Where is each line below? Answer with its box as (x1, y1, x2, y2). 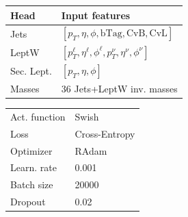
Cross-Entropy (75, 126, 135, 140)
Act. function (10, 109, 66, 123)
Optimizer (10, 143, 53, 157)
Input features (61, 8, 131, 22)
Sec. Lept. (10, 64, 52, 78)
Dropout (10, 194, 46, 209)
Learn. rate (10, 160, 57, 175)
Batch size (10, 177, 53, 192)
